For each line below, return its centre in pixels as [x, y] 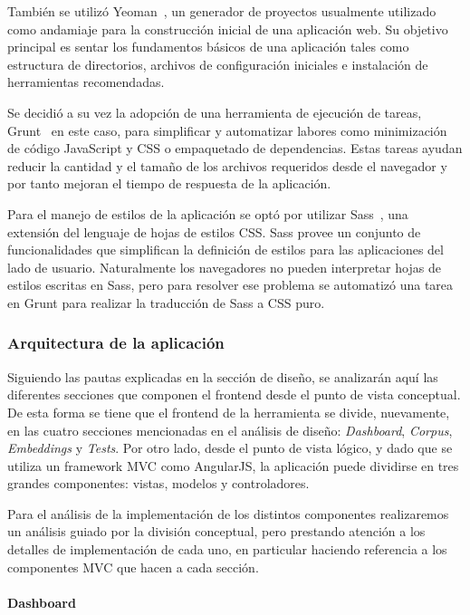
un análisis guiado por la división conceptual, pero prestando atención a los [216, 531]
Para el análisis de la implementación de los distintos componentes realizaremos [228, 513]
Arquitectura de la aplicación [116, 343]
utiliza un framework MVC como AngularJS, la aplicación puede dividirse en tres [233, 465]
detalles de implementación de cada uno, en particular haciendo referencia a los [227, 549]
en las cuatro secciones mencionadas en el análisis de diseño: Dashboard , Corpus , [230, 430]
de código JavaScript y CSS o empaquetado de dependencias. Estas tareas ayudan [235, 148]
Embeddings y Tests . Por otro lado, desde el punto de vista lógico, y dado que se [230, 448]
